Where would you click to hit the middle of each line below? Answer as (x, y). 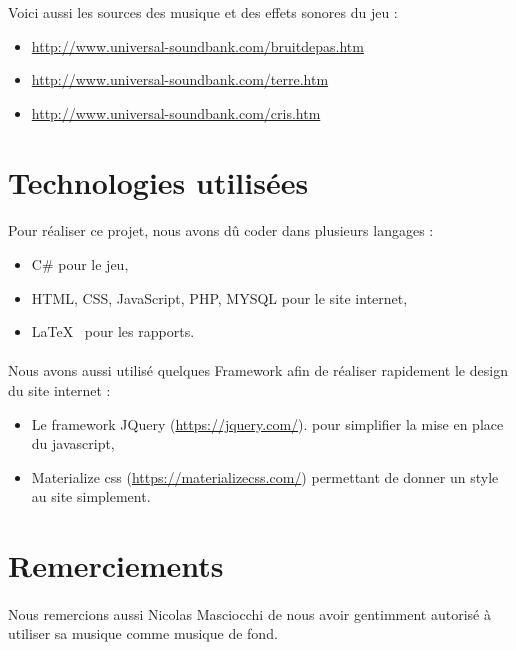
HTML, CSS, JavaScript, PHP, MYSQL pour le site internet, (219, 297)
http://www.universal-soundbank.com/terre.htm (180, 79)
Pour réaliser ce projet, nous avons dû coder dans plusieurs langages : (221, 230)
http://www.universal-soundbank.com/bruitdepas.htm (197, 45)
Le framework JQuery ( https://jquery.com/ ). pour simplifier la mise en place (267, 423)
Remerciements (116, 565)
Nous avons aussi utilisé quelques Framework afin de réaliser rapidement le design (258, 370)
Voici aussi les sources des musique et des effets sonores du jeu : (203, 12)
